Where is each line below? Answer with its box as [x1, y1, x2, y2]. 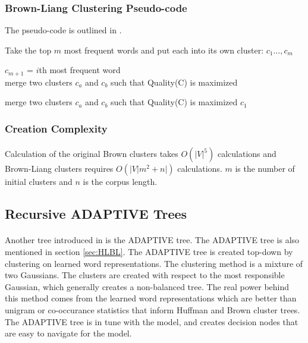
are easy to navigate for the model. [5, 327, 132, 339]
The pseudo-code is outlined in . [5, 24, 122, 36]
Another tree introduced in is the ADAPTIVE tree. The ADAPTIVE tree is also [5, 234, 300, 246]
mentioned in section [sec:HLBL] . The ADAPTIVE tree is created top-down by [5, 246, 293, 258]
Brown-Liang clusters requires [5, 162, 114, 175]
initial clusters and [5, 175, 73, 188]
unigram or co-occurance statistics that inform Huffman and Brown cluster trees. [5, 304, 300, 316]
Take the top [5, 43, 52, 56]
